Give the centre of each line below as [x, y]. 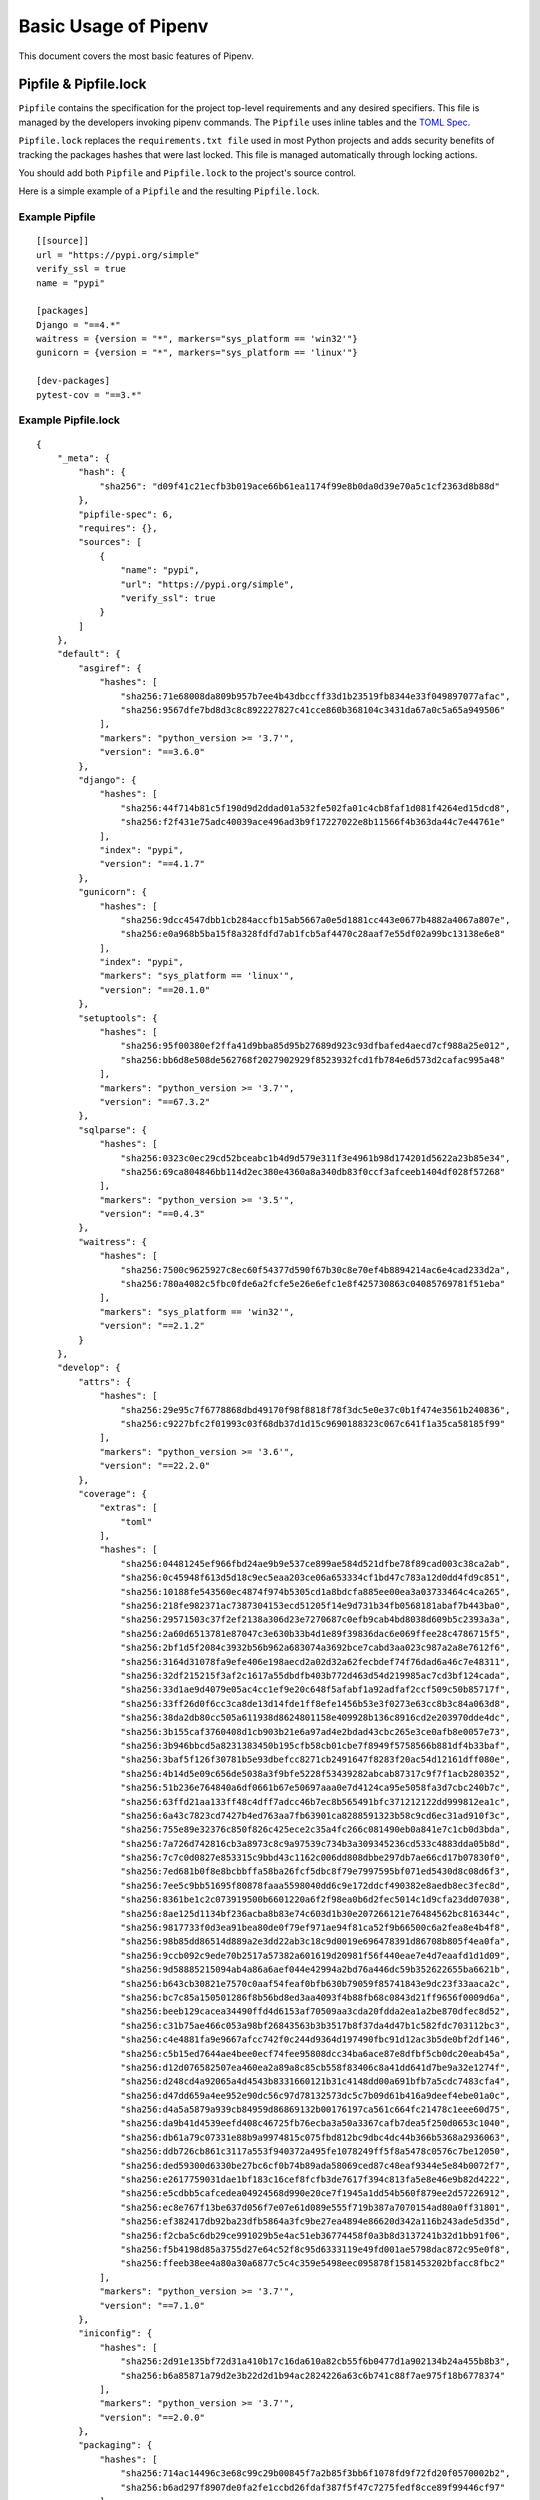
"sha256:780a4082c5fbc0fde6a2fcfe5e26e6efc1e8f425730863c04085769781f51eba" [313, 1284]
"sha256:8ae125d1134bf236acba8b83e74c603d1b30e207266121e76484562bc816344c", [315, 1913]
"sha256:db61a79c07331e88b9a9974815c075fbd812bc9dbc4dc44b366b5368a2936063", [315, 2137]
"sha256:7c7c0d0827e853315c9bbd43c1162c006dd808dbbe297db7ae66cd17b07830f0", [315, 1858]
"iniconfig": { [115, 2333]
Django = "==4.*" [78, 324]
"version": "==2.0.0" [152, 2417]
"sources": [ [110, 542]
